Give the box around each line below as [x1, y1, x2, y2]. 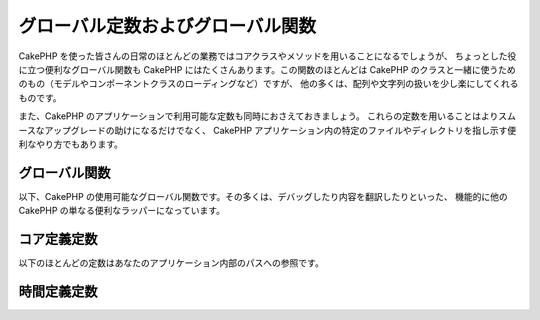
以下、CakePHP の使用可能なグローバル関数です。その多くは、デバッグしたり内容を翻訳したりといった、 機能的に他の [18, 190, 509, 202]
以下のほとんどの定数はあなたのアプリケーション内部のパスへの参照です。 [18, 257, 324, 269]
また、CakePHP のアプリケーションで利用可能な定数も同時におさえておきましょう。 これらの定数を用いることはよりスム [18, 110, 517, 122]
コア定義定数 [18, 231, 98, 247]
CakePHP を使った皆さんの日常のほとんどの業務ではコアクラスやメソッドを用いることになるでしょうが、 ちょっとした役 [18, 50, 517, 62]
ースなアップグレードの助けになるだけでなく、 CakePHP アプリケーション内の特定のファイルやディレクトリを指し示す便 [18, 124, 517, 136]
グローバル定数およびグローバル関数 [18, 15, 317, 37]
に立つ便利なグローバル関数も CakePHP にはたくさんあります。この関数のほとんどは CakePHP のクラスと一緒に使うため [18, 63, 517, 75]
